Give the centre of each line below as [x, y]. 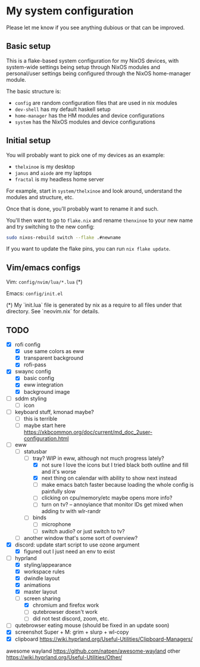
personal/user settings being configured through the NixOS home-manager [99, 73]
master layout [40, 592]
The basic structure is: [34, 91]
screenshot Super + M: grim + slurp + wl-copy [72, 632]
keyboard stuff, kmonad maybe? [54, 412]
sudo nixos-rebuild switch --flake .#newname [63, 237]
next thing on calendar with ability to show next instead [109, 478]
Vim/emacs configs [43, 268]
